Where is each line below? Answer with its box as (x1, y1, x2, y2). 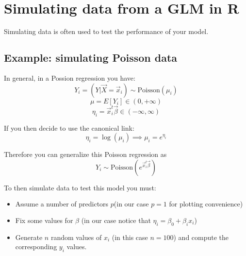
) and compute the (173, 232, 229, 242)
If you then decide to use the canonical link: (4, 122, 134, 133)
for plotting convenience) (169, 199, 243, 209)
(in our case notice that (81, 215, 151, 225)
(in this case (112, 232, 148, 242)
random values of (50, 232, 102, 242)
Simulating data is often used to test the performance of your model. (4, 26, 209, 36)
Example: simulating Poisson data (4, 50, 178, 65)
